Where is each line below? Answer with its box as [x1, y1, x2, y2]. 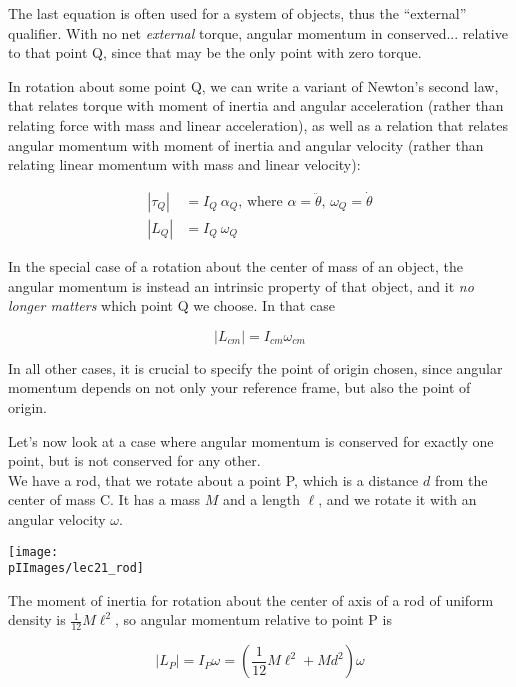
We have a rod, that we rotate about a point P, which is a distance [8, 469, 419, 490]
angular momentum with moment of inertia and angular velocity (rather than [8, 134, 484, 155]
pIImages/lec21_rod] [8, 561, 145, 576]
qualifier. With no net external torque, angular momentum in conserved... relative [8, 22, 508, 43]
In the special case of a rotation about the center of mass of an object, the [8, 256, 463, 277]
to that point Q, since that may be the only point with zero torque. [8, 42, 422, 63]
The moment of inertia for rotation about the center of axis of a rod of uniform [8, 589, 494, 610]
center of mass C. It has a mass [8, 489, 201, 510]
